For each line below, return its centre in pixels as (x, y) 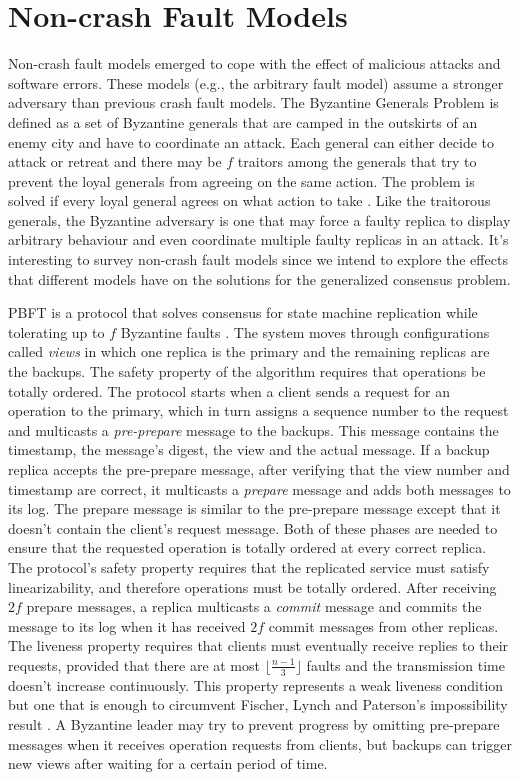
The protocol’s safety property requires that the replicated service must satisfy (249, 566)
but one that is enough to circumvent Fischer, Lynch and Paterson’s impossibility (258, 704)
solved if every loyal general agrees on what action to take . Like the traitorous (249, 200)
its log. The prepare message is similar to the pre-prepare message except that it (254, 508)
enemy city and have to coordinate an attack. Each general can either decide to (251, 141)
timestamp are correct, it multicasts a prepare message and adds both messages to (259, 488)
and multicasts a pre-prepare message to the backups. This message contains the (253, 429)
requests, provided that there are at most (134, 664)
